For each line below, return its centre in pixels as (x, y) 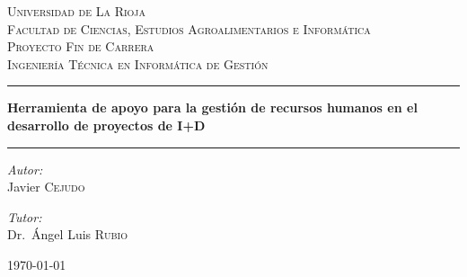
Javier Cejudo (46, 187)
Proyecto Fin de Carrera (81, 46)
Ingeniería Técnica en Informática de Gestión (138, 63)
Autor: (25, 169)
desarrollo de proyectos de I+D (106, 125)
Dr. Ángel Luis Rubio (68, 234)
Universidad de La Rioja (76, 11)
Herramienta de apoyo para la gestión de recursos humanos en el (212, 107)
